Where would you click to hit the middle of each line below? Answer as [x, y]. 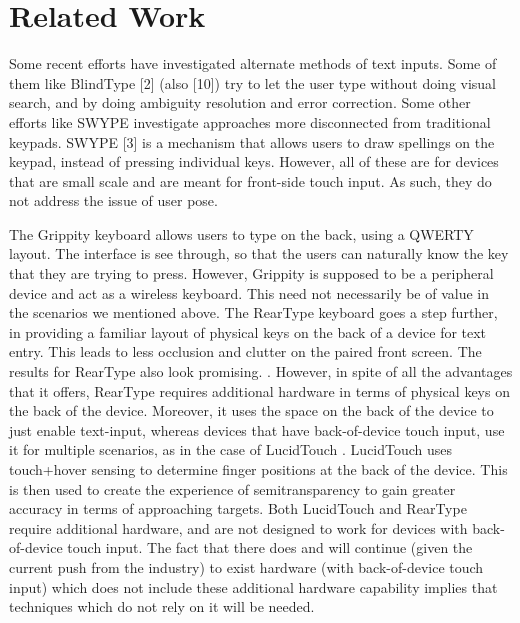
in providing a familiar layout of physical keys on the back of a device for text [248, 331]
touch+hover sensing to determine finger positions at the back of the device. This [258, 469]
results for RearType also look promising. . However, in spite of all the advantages [261, 371]
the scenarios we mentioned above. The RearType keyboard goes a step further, [253, 312]
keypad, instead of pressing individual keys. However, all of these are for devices [254, 161]
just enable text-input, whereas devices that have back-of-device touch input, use [257, 429]
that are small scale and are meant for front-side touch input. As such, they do [250, 180]
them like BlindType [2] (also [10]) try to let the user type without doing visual [253, 82]
